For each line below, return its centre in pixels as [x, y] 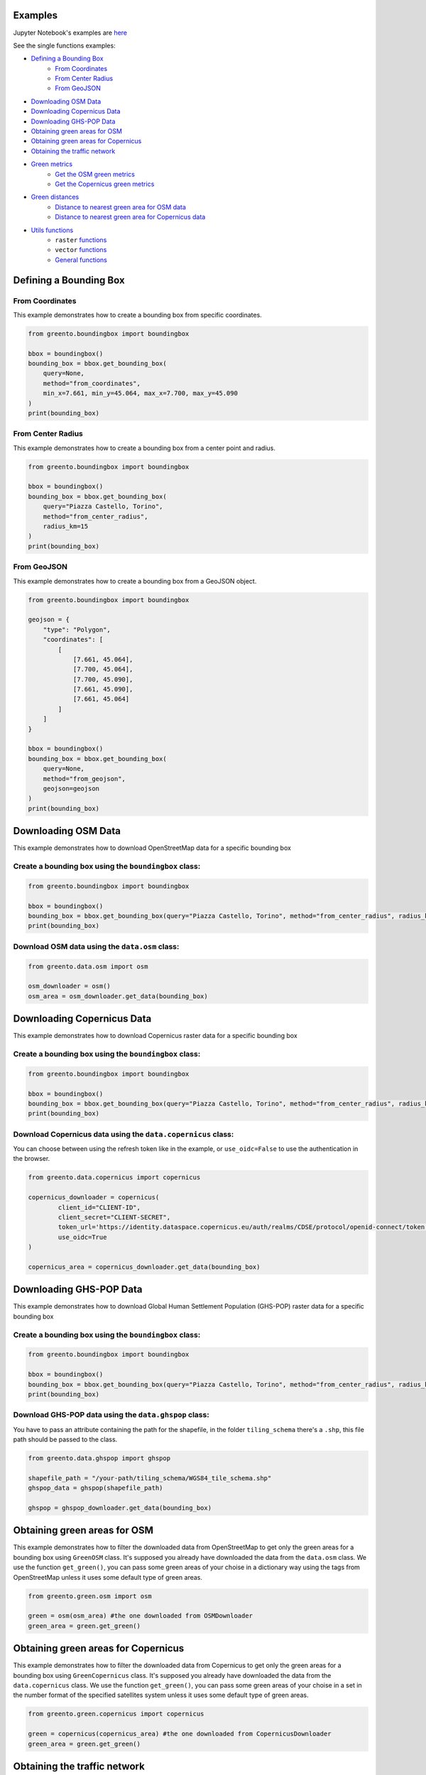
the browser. [32, 1159]
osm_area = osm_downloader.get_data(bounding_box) [118, 996]
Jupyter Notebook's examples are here [70, 33]
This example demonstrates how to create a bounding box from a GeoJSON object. [135, 581]
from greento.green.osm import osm [90, 1596]
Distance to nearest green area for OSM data [120, 207]
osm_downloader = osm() [70, 986]
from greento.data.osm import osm [88, 966]
